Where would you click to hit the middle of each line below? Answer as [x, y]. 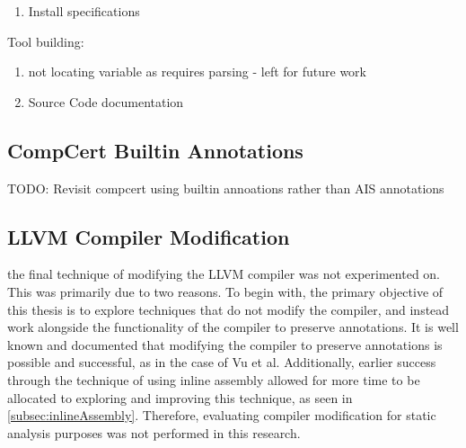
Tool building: [46, 41]
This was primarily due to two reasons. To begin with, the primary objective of [225, 291]
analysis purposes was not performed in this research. [154, 432]
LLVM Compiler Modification [149, 236]
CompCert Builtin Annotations [155, 150]
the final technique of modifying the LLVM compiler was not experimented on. [224, 274]
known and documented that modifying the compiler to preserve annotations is [225, 344]
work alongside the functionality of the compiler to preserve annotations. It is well [233, 327]
